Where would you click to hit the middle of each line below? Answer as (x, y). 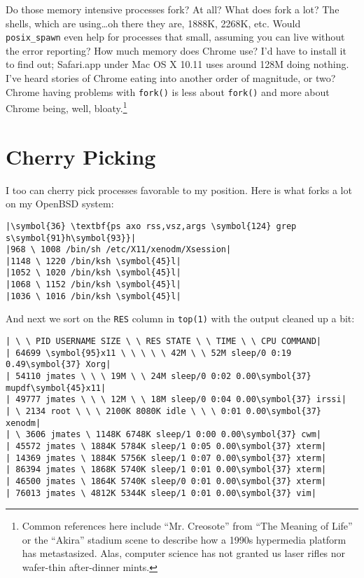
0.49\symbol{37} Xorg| (58, 365)
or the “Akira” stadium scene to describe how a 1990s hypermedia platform (184, 539)
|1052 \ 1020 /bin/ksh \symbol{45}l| (93, 273)
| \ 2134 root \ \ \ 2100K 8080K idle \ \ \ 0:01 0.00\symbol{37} (164, 412)
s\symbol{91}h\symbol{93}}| (71, 238)
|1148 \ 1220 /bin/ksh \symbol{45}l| (93, 261)
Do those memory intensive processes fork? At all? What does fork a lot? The (173, 9)
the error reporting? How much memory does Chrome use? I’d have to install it (176, 50)
